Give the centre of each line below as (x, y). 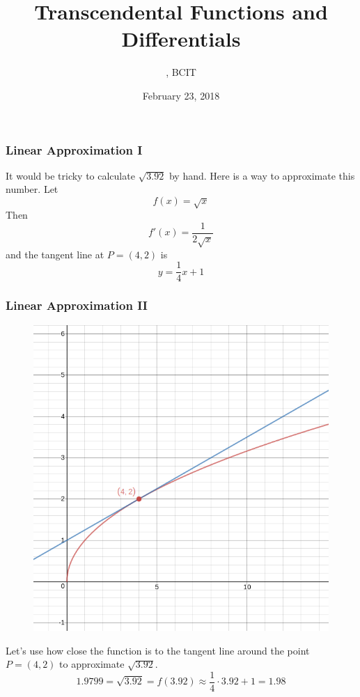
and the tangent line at (55, 254)
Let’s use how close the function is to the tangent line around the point (158, 650)
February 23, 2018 (181, 95)
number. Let (32, 189)
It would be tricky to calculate (70, 175)
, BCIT (181, 72)
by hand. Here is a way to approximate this (262, 175)
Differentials (181, 39)
